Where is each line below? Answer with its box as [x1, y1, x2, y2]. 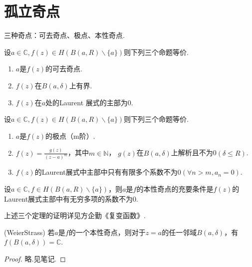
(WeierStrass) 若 [4, 227, 55, 237]
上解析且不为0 [171, 147, 217, 158]
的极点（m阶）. [45, 130, 95, 141]
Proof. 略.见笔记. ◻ [4, 254, 66, 264]
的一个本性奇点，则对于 [68, 227, 146, 237]
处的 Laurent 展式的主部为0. [45, 97, 133, 107]
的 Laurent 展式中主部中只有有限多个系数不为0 [34, 167, 181, 177]
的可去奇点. [45, 63, 82, 74]
